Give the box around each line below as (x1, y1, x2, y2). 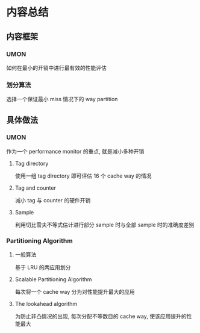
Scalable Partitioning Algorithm (14, 276, 92, 283)
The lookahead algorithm (14, 300, 78, 308)
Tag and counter (14, 184, 56, 191)
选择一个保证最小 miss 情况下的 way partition (6, 96, 118, 103)
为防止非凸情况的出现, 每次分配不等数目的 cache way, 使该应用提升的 (14, 313, 187, 320)
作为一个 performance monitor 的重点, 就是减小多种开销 (6, 148, 145, 155)
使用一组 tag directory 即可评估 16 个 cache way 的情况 (14, 172, 152, 179)
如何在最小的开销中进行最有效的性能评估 (6, 64, 107, 71)
